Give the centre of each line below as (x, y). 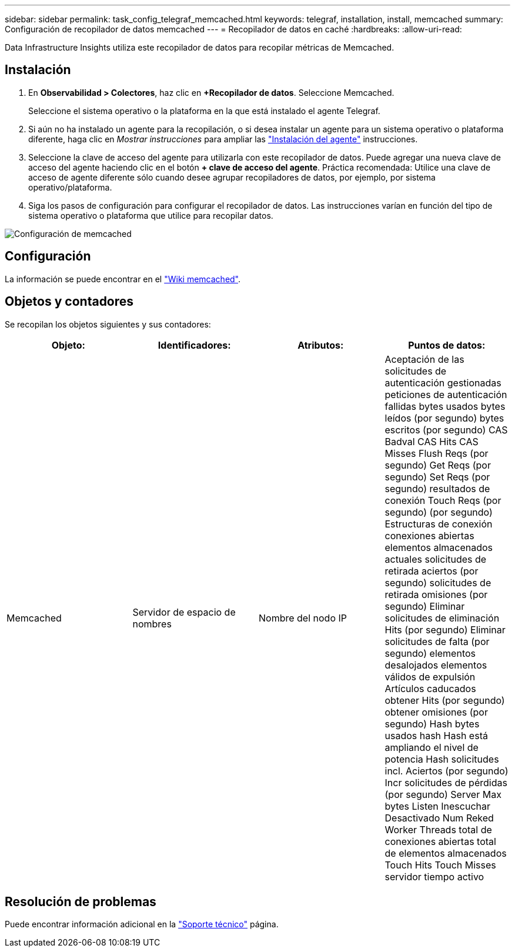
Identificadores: (194, 345)
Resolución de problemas (81, 901)
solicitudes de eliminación (442, 618)
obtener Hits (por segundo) (445, 700)
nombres (152, 624)
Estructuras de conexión (439, 524)
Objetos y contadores (69, 302)
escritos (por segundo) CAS (446, 430)
